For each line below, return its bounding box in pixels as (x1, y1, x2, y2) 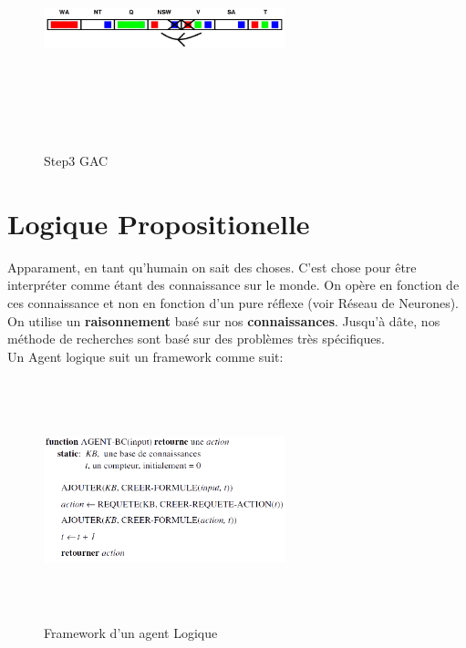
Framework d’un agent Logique (44, 622, 218, 642)
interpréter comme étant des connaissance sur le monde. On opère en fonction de (7, 275, 460, 294)
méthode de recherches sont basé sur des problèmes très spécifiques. (7, 329, 385, 348)
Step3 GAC (44, 151, 109, 170)
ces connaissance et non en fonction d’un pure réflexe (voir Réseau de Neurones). (7, 293, 459, 313)
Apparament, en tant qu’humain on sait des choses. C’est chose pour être (7, 257, 417, 276)
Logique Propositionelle (7, 204, 310, 242)
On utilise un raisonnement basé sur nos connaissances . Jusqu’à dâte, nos (7, 311, 440, 330)
